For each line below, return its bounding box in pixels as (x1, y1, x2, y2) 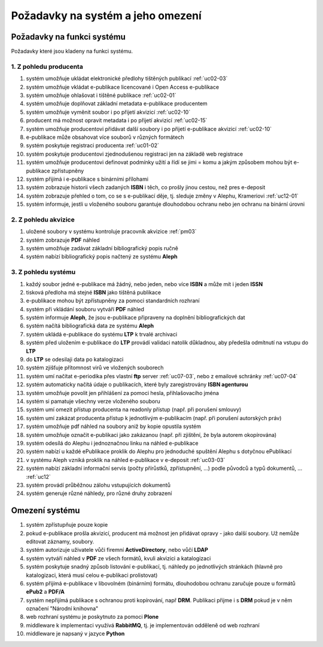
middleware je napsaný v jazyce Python (26, 630, 125, 637)
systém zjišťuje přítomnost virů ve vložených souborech (26, 364, 164, 371)
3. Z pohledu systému (11, 268, 76, 277)
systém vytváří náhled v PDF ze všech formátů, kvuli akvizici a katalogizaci (26, 554, 211, 562)
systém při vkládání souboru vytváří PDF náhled (26, 305, 145, 312)
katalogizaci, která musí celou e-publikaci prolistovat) (26, 572, 158, 579)
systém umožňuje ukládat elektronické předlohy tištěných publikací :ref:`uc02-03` (26, 75, 228, 82)
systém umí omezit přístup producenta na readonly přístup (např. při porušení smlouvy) (26, 406, 242, 413)
